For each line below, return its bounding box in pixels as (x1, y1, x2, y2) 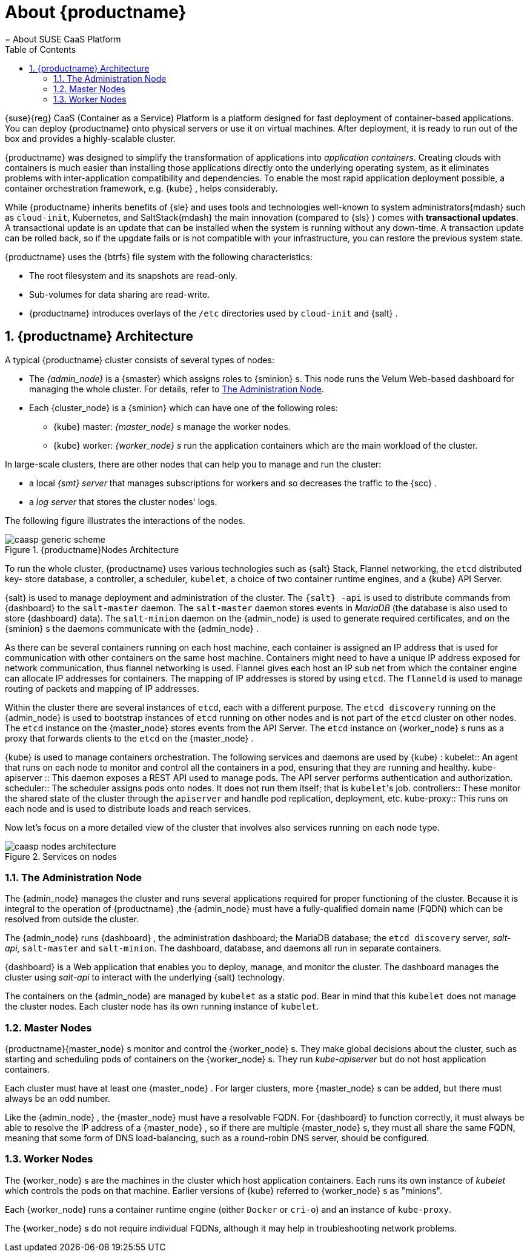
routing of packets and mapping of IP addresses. (5, 683, 199, 694)
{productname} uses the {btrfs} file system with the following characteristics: (5, 251, 313, 262)
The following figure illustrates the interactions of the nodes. (5, 515, 245, 526)
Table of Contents (5, 44, 76, 55)
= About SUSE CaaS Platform (5, 33, 121, 44)
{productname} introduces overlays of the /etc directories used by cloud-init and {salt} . (29, 307, 398, 318)
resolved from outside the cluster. (5, 914, 139, 925)
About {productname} (5, 2, 187, 22)
